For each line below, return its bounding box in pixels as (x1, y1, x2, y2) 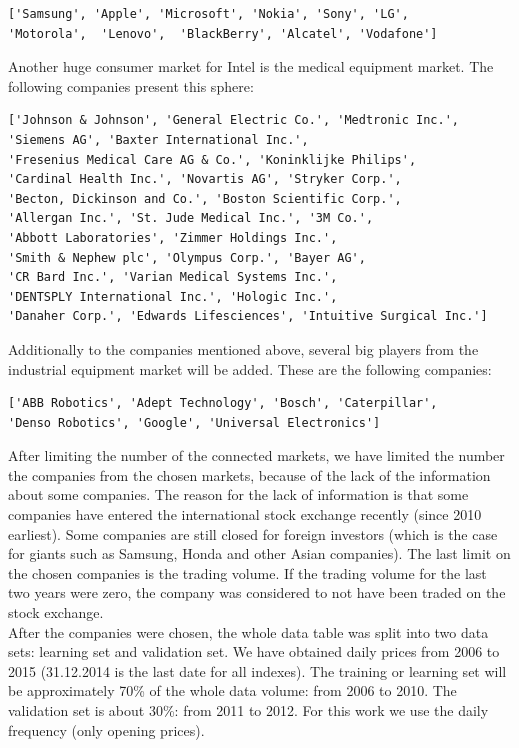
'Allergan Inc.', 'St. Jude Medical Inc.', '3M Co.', (8, 211, 374, 226)
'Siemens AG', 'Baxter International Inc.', (8, 132, 309, 147)
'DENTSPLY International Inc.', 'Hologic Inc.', (8, 289, 338, 304)
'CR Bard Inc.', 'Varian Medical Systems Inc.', (8, 270, 338, 285)
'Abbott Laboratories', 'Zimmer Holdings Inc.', (8, 230, 338, 245)
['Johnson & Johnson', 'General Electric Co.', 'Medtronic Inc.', (8, 113, 460, 128)
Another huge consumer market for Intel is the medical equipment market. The (8, 56, 494, 77)
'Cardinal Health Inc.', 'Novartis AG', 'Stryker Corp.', (8, 172, 402, 187)
